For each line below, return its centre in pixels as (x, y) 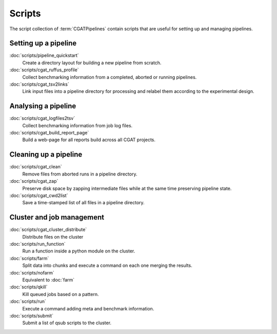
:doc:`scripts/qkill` (29, 287)
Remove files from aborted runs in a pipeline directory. (80, 174)
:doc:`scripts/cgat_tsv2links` (39, 84)
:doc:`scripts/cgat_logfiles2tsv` (42, 119)
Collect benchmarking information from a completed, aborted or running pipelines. (110, 77)
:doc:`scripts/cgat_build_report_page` (49, 133)
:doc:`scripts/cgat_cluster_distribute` (48, 230)
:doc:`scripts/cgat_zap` (34, 181)
